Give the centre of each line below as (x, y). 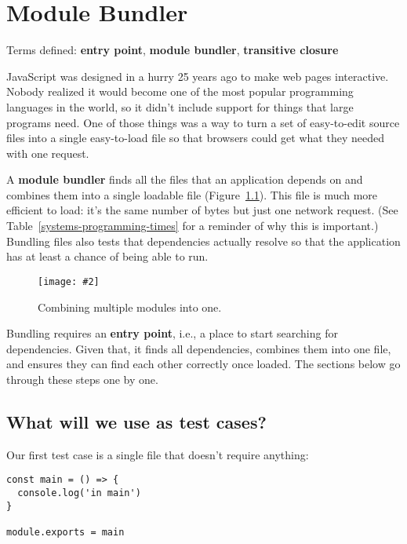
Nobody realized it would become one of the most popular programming (180, 91)
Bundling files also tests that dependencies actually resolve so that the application (203, 241)
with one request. (48, 153)
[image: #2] (69, 281)
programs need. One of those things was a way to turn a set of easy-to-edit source (203, 122)
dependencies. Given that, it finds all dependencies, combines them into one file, (199, 348)
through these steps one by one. (82, 379)
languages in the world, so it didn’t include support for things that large (180, 106)
